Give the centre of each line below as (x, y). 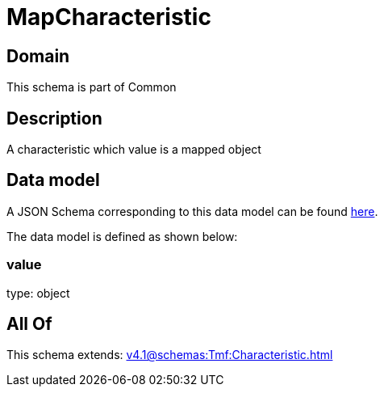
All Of (29, 324)
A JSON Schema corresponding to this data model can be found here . (192, 211)
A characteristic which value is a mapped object (134, 150)
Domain (38, 56)
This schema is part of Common (92, 87)
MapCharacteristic (109, 17)
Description (54, 118)
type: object (38, 293)
